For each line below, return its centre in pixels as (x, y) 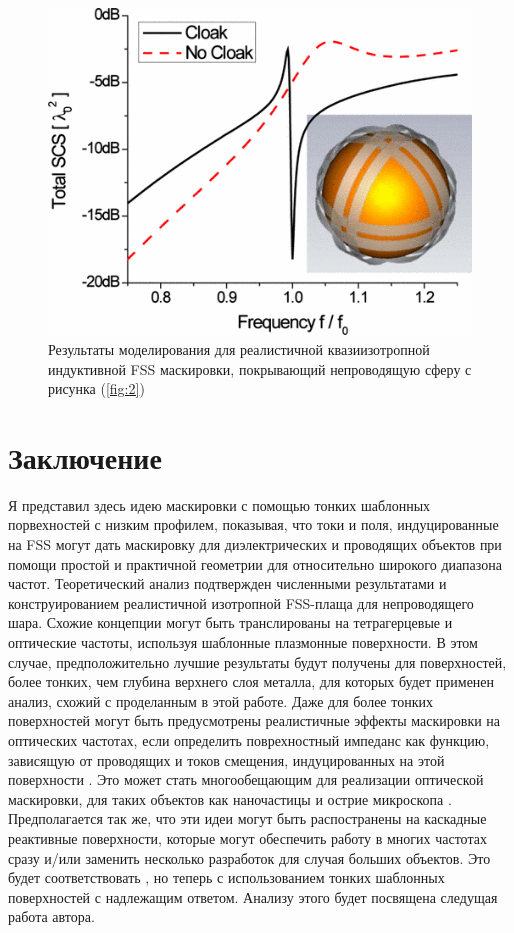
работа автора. (51, 916)
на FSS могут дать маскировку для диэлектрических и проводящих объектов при (255, 544)
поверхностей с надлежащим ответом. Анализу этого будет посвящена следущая (253, 896)
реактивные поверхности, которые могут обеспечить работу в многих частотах (247, 837)
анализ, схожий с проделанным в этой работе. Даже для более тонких (220, 700)
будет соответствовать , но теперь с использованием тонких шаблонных (226, 877)
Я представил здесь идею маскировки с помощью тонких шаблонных (219, 504)
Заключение (85, 456)
